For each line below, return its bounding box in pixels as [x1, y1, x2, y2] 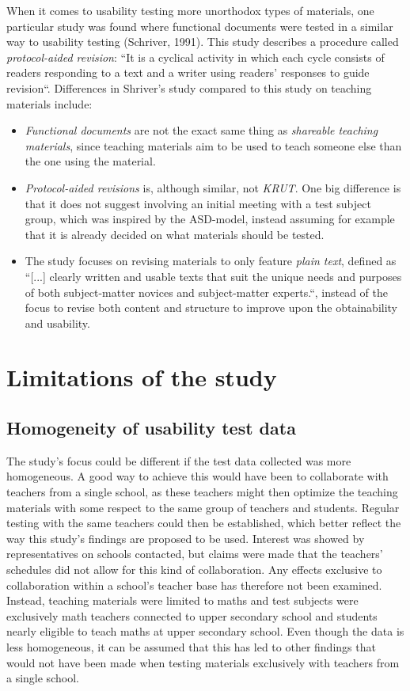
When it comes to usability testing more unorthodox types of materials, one [6, 2, 374, 18]
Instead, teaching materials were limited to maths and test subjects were [6, 592, 359, 609]
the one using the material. [25, 153, 156, 169]
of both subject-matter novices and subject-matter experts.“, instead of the [25, 283, 389, 300]
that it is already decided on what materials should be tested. [25, 226, 325, 242]
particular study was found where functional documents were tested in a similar [6, 17, 393, 34]
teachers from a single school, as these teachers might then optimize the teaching [6, 484, 398, 500]
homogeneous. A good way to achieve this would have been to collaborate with [6, 468, 389, 484]
